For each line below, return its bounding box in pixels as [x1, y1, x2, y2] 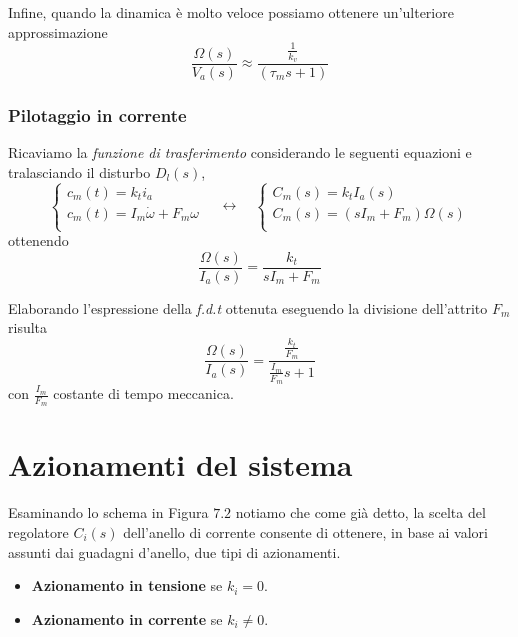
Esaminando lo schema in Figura [8, 502, 209, 523]
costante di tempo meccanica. [53, 383, 234, 404]
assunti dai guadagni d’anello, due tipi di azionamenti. [8, 541, 341, 562]
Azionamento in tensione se [31, 575, 223, 596]
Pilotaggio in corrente [8, 102, 187, 127]
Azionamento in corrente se [31, 608, 223, 629]
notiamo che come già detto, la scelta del [235, 502, 486, 523]
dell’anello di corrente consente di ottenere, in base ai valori [123, 522, 489, 542]
